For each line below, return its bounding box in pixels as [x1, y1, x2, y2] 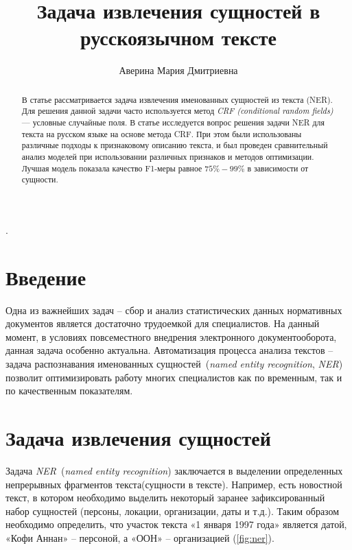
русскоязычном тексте [80, 23, 277, 51]
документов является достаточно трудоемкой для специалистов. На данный [5, 316, 320, 331]
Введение [5, 263, 86, 291]
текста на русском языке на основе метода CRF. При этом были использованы [21, 128, 302, 139]
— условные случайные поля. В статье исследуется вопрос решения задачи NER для [21, 117, 325, 128]
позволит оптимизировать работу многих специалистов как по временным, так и [5, 370, 342, 384]
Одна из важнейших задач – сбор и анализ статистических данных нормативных [5, 302, 342, 317]
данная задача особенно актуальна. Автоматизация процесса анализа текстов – [5, 343, 333, 357]
